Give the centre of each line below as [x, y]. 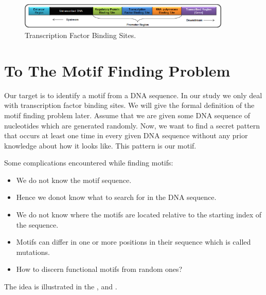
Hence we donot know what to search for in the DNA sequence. [116, 197]
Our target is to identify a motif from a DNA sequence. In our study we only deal [133, 95]
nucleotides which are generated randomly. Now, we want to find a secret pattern [132, 125]
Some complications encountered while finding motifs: [89, 163]
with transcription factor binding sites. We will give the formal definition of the [129, 105]
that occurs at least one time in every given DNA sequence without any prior [126, 135]
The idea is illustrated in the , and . [61, 287]
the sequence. [37, 224]
